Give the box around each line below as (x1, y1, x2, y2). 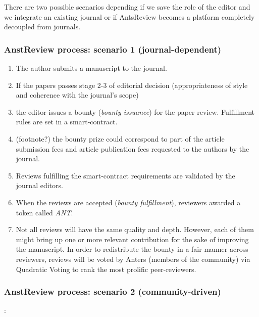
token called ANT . (16, 207, 73, 217)
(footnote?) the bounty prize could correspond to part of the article (16, 133, 225, 144)
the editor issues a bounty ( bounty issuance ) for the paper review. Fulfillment (16, 106, 255, 117)
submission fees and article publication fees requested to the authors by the (16, 143, 249, 154)
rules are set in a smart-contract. (16, 116, 118, 127)
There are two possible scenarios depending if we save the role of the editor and (4, 2, 250, 12)
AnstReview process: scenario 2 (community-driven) (4, 285, 221, 298)
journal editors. (16, 180, 63, 191)
